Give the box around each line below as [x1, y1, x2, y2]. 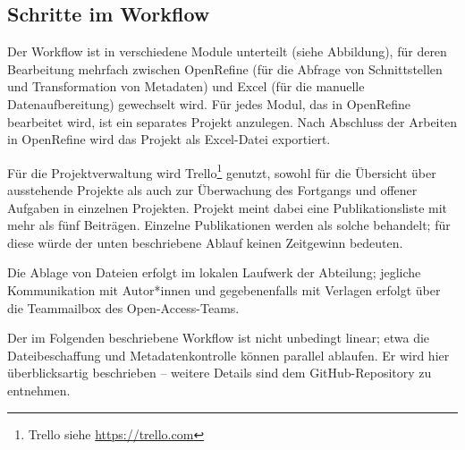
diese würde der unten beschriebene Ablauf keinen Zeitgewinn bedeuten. [7, 233, 403, 251]
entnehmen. [7, 380, 71, 399]
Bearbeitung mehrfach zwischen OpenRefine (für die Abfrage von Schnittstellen [7, 59, 443, 78]
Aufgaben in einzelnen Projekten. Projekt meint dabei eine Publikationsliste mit [7, 198, 448, 217]
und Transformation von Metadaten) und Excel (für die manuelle [7, 77, 365, 96]
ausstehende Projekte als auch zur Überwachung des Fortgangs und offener [7, 181, 418, 200]
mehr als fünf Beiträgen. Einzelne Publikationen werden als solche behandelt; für [7, 216, 451, 234]
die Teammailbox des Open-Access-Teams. [7, 298, 240, 317]
